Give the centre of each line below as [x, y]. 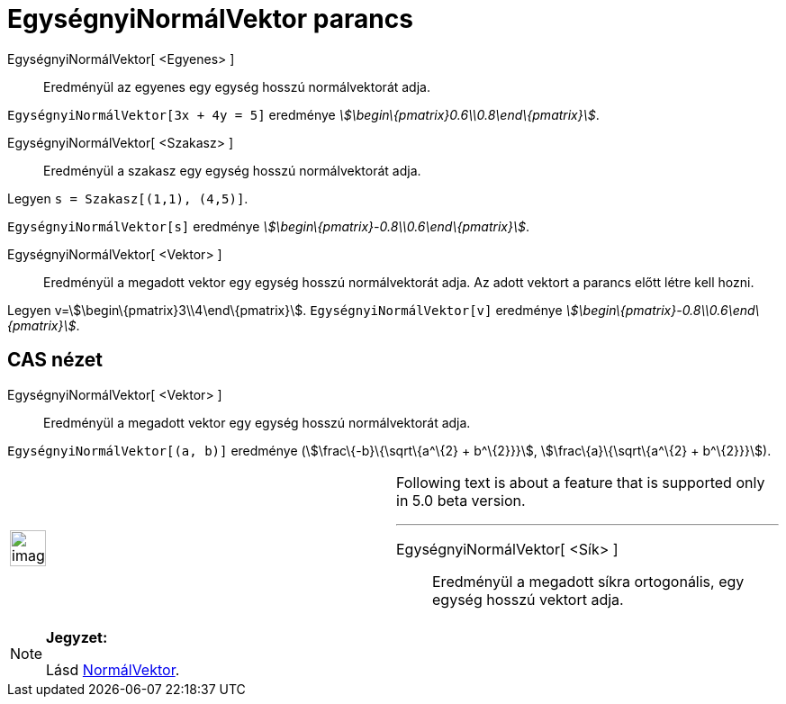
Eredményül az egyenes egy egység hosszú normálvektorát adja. [237, 86]
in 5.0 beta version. [461, 500]
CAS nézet [55, 360]
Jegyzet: [77, 637]
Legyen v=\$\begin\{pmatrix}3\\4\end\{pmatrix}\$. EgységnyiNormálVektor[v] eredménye [285, 310]
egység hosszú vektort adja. [528, 599]
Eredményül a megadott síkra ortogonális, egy [588, 581]
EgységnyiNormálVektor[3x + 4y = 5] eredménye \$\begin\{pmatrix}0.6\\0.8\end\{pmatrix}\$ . [303, 114]
